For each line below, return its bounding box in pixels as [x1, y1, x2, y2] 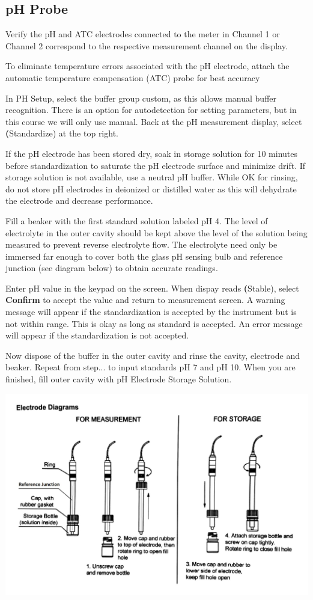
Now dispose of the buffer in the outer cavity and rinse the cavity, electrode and [5, 349, 300, 361]
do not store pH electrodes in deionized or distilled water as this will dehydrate [5, 182, 297, 195]
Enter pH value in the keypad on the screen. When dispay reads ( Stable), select [5, 281, 299, 294]
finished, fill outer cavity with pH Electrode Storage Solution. [5, 373, 232, 385]
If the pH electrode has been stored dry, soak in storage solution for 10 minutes [5, 147, 297, 159]
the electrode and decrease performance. [5, 194, 153, 207]
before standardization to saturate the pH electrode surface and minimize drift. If [5, 159, 306, 171]
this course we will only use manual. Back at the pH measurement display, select [5, 115, 302, 127]
